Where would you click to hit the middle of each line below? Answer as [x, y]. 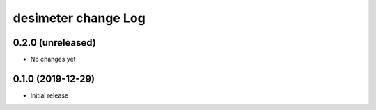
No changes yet [53, 59]
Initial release [49, 95]
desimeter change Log [79, 18]
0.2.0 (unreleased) [55, 43]
